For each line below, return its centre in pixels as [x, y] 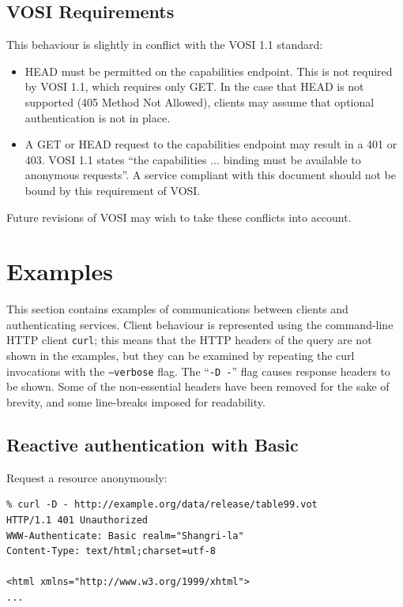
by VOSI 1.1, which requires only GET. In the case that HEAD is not [194, 86]
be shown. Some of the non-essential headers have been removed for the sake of [198, 386]
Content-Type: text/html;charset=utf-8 [111, 551]
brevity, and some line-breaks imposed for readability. [136, 401]
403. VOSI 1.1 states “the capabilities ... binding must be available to [193, 159]
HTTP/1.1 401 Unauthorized [77, 520]
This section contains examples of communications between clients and [177, 309]
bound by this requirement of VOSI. [113, 190]
